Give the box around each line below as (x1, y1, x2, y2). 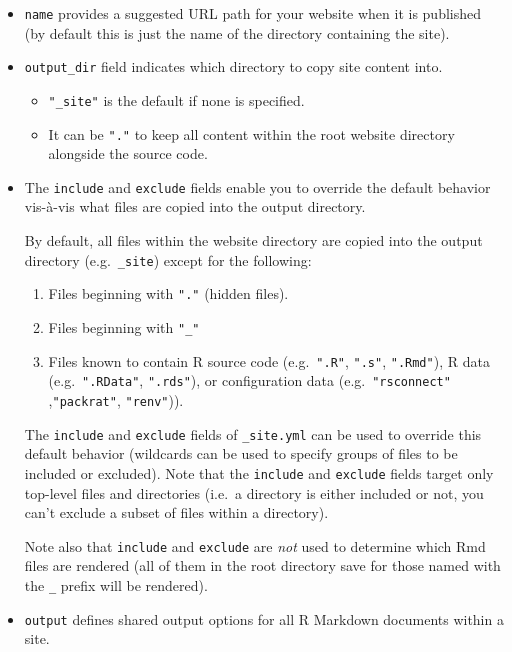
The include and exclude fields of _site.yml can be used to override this (24, 423, 482, 444)
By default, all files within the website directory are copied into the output (24, 230, 483, 251)
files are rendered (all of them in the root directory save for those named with (24, 555, 501, 576)
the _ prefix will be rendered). (24, 574, 208, 595)
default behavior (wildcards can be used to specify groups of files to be (24, 443, 458, 464)
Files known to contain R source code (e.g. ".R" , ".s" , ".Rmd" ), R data (48, 350, 490, 371)
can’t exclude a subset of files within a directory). (24, 502, 329, 523)
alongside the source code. (48, 143, 208, 164)
